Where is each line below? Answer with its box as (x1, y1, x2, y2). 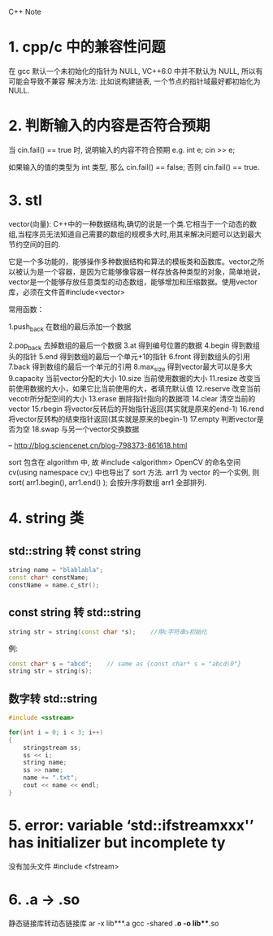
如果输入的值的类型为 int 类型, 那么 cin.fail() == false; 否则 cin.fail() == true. (8, 162, 260, 171)
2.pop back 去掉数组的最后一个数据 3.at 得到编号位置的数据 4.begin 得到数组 (8, 340, 261, 352)
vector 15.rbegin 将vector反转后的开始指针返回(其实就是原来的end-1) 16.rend (8, 404, 265, 414)
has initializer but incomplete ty (8, 834, 226, 852)
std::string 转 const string (8, 544, 141, 557)
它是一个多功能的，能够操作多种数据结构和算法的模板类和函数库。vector (8, 256, 250, 266)
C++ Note (8, 7, 42, 16)
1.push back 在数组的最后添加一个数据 (8, 321, 132, 333)
